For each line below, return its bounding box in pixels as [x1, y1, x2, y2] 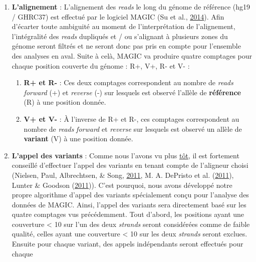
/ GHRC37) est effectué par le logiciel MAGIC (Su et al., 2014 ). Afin [12, 11, 224, 22]
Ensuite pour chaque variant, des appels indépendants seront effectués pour [12, 238, 243, 249]
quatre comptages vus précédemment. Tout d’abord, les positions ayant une [12, 209, 244, 219]
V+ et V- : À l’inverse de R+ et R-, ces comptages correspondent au [24, 113, 239, 124]
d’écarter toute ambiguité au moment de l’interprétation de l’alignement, [12, 21, 235, 32]
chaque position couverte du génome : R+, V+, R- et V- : [12, 60, 190, 71]
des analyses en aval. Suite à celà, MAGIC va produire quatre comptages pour [12, 50, 252, 61]
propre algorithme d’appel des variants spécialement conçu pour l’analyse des [12, 189, 249, 200]
